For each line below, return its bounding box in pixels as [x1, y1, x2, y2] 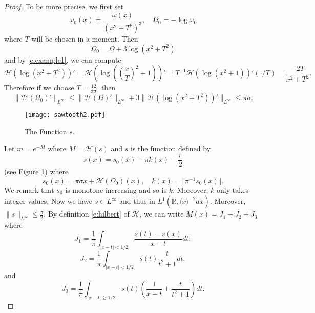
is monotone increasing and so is [65, 184, 167, 195]
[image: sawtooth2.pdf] [25, 111, 106, 119]
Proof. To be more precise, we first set [4, 1, 123, 11]
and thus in [119, 195, 155, 206]
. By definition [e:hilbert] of [44, 208, 130, 219]
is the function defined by [130, 143, 211, 154]
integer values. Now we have [4, 195, 92, 206]
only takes [217, 184, 248, 195]
